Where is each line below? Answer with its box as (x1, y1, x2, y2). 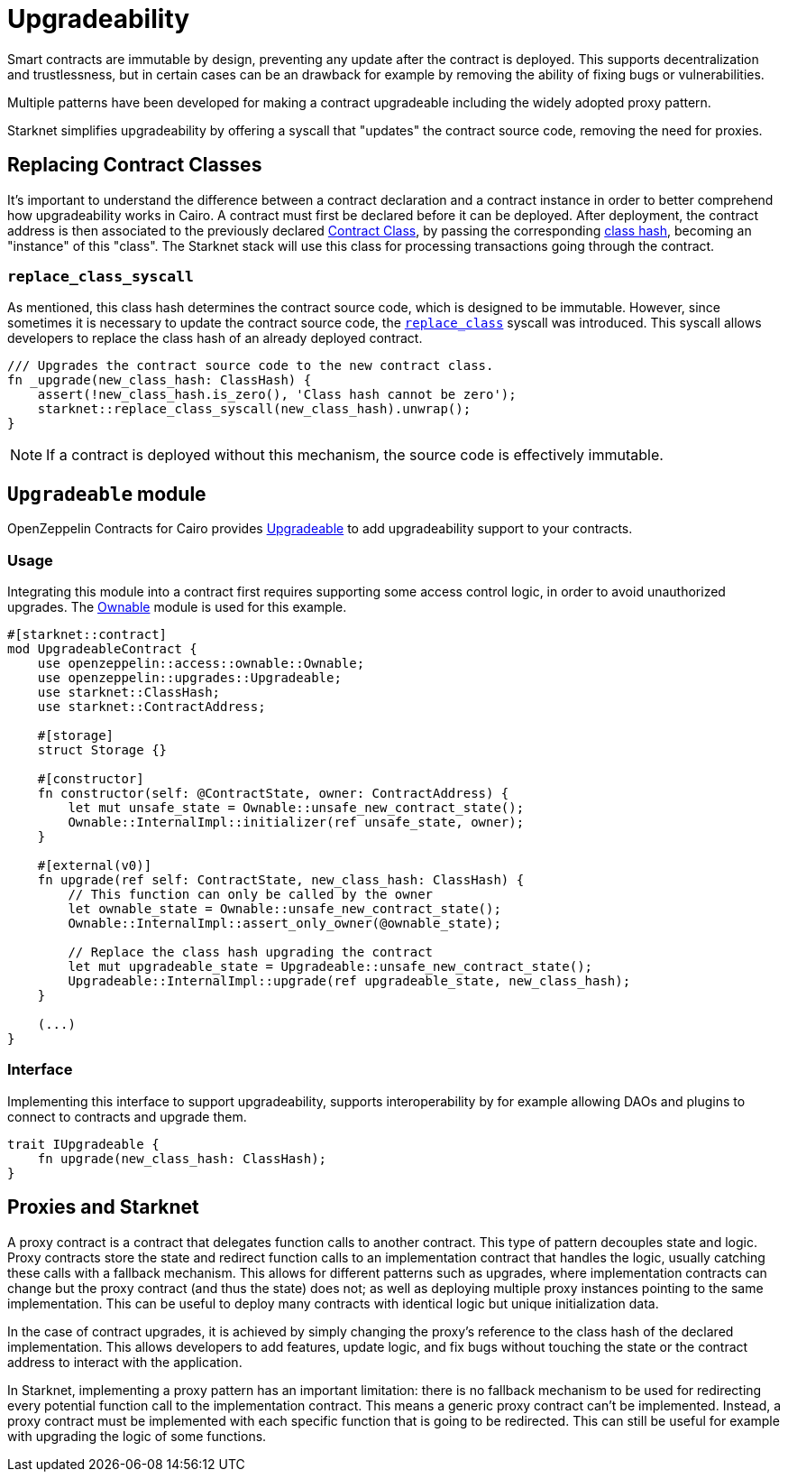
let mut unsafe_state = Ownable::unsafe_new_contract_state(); (68, 800, 525, 815)
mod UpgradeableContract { (7, 641, 197, 656)
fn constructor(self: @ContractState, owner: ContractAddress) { (37, 785, 509, 800)
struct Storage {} (37, 742, 168, 757)
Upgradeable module (7, 482, 206, 505)
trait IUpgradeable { (7, 1136, 160, 1151)
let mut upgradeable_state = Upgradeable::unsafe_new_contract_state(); (68, 958, 593, 974)
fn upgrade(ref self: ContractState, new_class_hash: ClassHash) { (37, 872, 525, 887)
